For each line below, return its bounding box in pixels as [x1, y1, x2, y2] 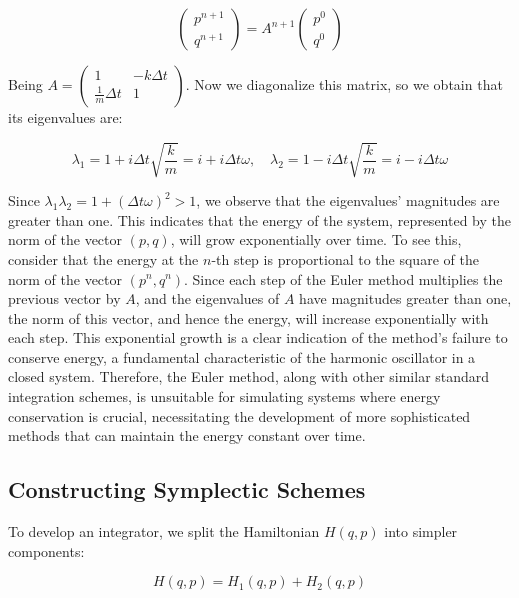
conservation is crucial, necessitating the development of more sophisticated [8, 405, 471, 426]
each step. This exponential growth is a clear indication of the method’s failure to [8, 327, 508, 348]
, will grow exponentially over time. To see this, [170, 229, 462, 250]
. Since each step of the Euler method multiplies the [184, 268, 503, 289]
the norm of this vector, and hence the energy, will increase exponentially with [8, 307, 489, 328]
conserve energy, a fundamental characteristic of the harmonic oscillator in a [8, 346, 476, 367]
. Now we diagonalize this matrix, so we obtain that [185, 74, 503, 94]
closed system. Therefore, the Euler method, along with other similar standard [8, 366, 490, 387]
